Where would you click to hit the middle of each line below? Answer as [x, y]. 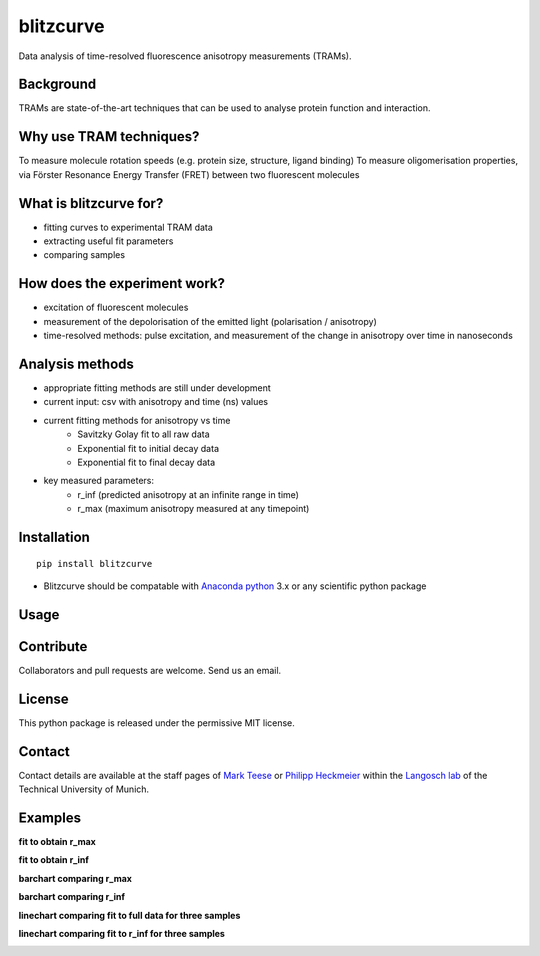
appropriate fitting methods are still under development [157, 388]
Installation [54, 536]
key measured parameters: [99, 481]
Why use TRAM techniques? [109, 136]
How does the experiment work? [121, 283]
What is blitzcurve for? [91, 203]
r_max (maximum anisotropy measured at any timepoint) [193, 509]
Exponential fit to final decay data [146, 462]
